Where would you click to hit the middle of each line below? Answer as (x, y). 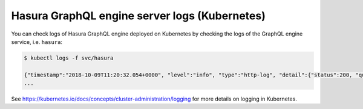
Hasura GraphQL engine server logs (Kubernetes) (138, 16)
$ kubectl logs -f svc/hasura (69, 58)
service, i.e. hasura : (37, 42)
